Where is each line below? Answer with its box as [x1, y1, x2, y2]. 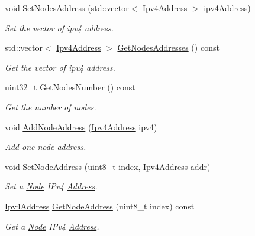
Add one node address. [5, 140, 86, 153]
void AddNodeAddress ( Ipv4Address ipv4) [5, 120, 157, 133]
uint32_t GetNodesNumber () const [5, 81, 135, 93]
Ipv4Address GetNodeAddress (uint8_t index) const [5, 199, 195, 212]
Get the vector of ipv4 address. [5, 61, 115, 73]
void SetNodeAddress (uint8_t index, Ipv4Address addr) [5, 160, 211, 172]
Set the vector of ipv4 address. [5, 21, 114, 34]
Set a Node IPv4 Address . [5, 180, 98, 192]
